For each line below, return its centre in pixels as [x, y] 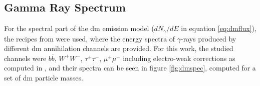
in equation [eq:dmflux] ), [219, 28]
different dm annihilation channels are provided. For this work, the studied [119, 48]
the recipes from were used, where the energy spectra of [90, 38]
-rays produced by [209, 38]
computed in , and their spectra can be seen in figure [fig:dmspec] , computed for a [130, 68]
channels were [25, 58]
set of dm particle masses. [44, 78]
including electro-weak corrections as [179, 58]
